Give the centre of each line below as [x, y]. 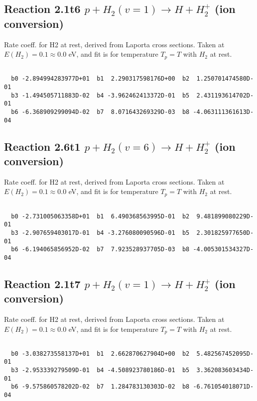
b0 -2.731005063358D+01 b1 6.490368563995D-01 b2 [100, 216]
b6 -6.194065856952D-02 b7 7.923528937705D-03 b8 [100, 250]
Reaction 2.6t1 [42, 146]
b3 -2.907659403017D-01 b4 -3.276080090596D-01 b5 [100, 233]
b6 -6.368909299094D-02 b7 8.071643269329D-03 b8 [100, 112]
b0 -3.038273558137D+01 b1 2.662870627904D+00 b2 [100, 353]
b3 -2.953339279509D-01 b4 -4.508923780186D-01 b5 [100, 370]
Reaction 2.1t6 [42, 9]
